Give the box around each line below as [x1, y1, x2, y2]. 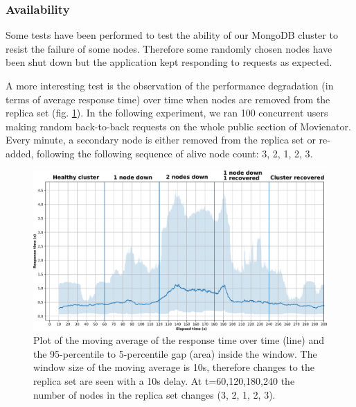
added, [6, 146, 34, 160]
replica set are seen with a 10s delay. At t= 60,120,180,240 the [33, 373, 295, 388]
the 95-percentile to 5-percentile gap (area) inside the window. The [33, 346, 317, 361]
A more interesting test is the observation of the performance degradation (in [6, 78, 334, 92]
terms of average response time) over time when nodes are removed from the [6, 92, 330, 106]
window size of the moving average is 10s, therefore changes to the [33, 360, 314, 374]
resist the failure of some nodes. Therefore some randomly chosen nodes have [6, 41, 332, 55]
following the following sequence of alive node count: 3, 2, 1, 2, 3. [37, 146, 313, 160]
